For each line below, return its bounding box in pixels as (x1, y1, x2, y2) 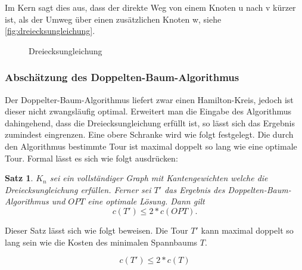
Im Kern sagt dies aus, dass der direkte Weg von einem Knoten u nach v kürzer (5, 1, 296, 13)
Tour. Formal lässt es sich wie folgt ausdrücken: (5, 151, 178, 164)
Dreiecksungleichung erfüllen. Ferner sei (5, 183, 151, 195)
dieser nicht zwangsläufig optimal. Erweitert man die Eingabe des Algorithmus (5, 105, 292, 117)
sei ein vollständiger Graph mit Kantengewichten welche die (49, 172, 268, 184)
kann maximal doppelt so (201, 224, 294, 236)
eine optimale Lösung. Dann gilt (88, 195, 205, 207)
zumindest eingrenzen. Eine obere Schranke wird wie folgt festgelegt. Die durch (5, 128, 294, 141)
